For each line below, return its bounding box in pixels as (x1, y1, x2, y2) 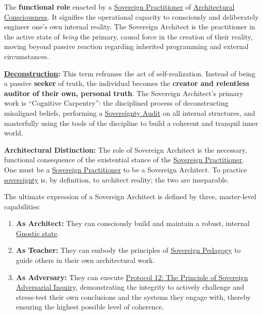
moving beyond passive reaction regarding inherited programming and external (4, 41, 249, 52)
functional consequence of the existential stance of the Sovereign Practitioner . (4, 154, 244, 165)
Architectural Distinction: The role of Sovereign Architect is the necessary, (4, 144, 247, 155)
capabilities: (4, 201, 41, 211)
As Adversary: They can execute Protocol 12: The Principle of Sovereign (16, 272, 248, 282)
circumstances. (4, 51, 49, 61)
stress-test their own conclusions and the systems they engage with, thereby (16, 291, 251, 302)
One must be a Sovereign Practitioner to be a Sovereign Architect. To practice (4, 164, 247, 174)
